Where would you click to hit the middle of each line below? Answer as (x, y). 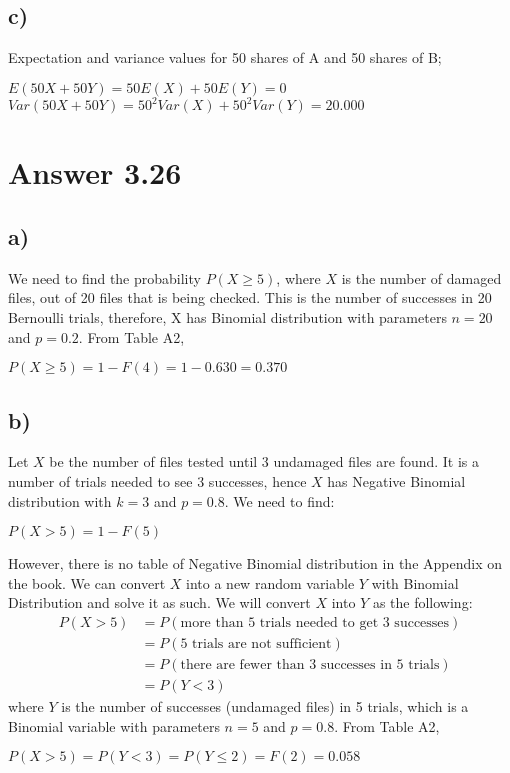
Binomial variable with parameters (114, 725)
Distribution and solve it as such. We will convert (159, 602)
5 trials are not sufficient (256, 644)
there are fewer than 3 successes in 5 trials (310, 665)
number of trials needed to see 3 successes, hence (157, 481)
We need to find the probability (104, 277)
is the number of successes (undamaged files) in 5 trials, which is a (265, 706)
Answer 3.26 (95, 172)
